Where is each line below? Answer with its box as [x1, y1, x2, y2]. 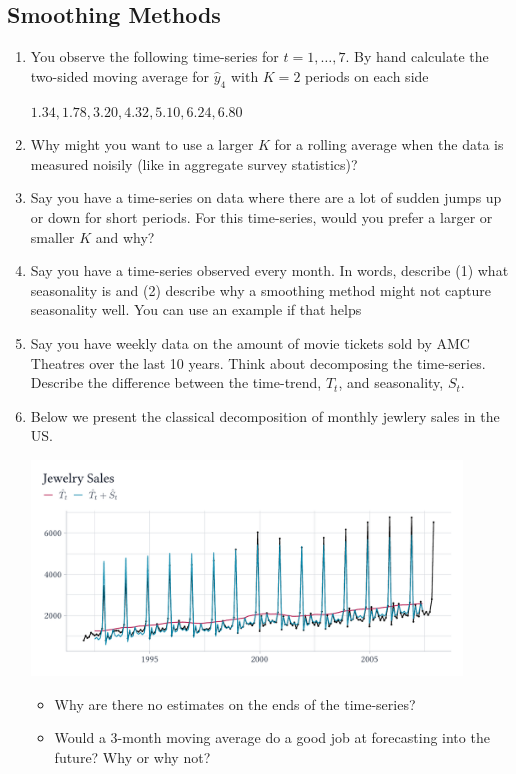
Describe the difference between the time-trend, [30, 372, 322, 393]
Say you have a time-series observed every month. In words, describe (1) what [30, 260, 509, 281]
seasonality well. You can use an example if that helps [30, 299, 362, 320]
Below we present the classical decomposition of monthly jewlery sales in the [30, 405, 500, 426]
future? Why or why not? [54, 746, 211, 767]
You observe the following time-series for [30, 46, 279, 67]
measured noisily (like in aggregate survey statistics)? [30, 153, 358, 174]
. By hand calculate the [345, 46, 489, 67]
